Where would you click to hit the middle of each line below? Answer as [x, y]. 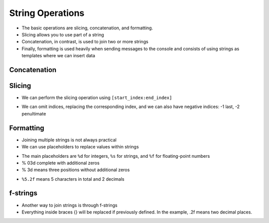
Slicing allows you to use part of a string [63, 34]
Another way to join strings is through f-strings [69, 205]
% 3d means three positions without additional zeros [76, 170]
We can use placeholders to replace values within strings [80, 147]
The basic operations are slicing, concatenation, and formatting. [87, 28]
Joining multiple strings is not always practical [69, 140]
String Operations [47, 13]
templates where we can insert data [59, 56]
